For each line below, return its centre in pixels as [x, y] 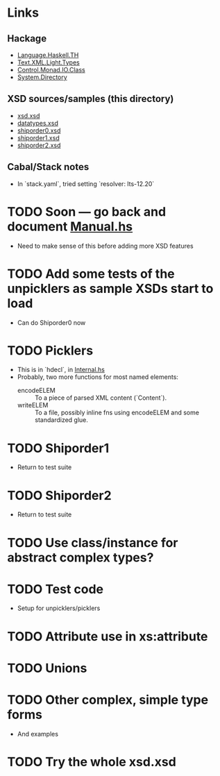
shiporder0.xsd [39, 130]
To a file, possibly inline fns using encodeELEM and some [117, 413]
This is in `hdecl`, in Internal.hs [61, 370]
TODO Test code [56, 589]
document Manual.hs [70, 226]
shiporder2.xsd [39, 145]
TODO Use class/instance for [93, 542]
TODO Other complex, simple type [108, 700]
